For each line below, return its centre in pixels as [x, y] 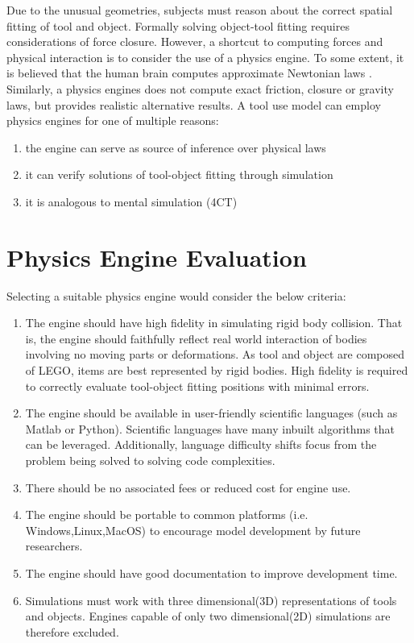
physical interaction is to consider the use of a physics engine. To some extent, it [205, 57]
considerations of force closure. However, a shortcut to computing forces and [195, 41]
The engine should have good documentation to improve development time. [211, 572]
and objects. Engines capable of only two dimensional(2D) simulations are [208, 616]
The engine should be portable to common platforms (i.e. [167, 514]
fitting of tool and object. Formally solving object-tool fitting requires [178, 25]
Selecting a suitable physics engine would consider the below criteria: [176, 295]
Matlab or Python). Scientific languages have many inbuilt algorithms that [210, 428]
